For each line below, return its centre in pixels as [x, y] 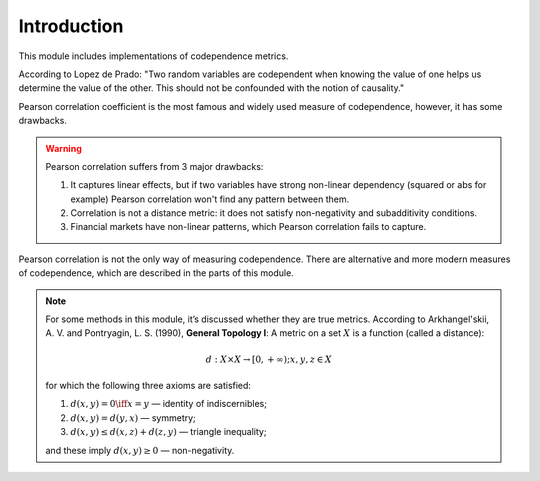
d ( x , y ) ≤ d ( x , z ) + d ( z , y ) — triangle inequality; [168, 432]
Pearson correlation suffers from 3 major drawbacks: [154, 166]
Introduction [71, 26]
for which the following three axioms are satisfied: [148, 385]
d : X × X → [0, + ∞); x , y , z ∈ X [268, 359]
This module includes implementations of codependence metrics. [153, 56]
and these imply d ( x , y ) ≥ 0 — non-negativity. [140, 450]
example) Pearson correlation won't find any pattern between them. [210, 199]
